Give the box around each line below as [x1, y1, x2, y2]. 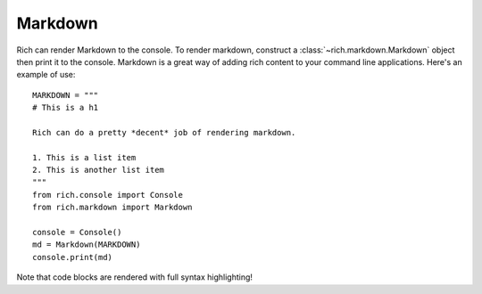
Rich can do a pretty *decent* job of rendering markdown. [32, 127, 296, 137]
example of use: [16, 69, 76, 80]
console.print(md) [32, 252, 113, 262]
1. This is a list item [32, 152, 137, 162]
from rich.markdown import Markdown [32, 202, 193, 213]
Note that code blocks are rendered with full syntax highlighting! [16, 272, 253, 282]
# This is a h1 [32, 102, 99, 113]
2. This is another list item [32, 165, 165, 176]
